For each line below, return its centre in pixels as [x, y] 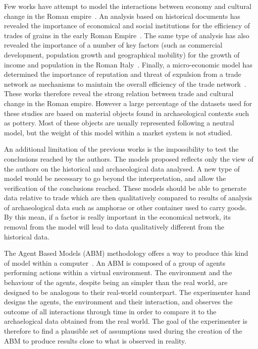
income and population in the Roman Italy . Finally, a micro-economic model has [128, 64]
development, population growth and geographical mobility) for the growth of [122, 54]
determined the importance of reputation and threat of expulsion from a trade [123, 74]
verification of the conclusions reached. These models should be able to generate [125, 188]
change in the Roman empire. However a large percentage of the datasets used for [128, 103]
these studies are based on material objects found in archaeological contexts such [127, 113]
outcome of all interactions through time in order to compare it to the [110, 311]
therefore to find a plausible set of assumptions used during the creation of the [123, 331]
